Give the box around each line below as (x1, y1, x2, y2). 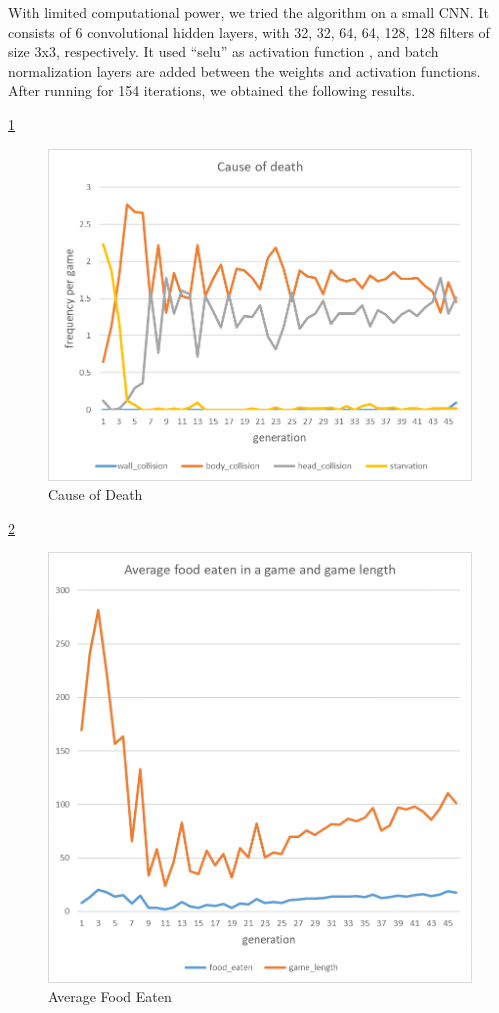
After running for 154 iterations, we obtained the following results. (8, 80, 416, 101)
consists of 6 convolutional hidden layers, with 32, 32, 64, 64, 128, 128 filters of (8, 21, 490, 42)
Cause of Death (48, 484, 143, 505)
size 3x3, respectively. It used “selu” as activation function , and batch (8, 41, 439, 62)
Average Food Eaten (48, 986, 172, 1007)
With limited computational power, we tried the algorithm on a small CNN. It (8, 2, 489, 22)
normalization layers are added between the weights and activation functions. (8, 60, 481, 81)
